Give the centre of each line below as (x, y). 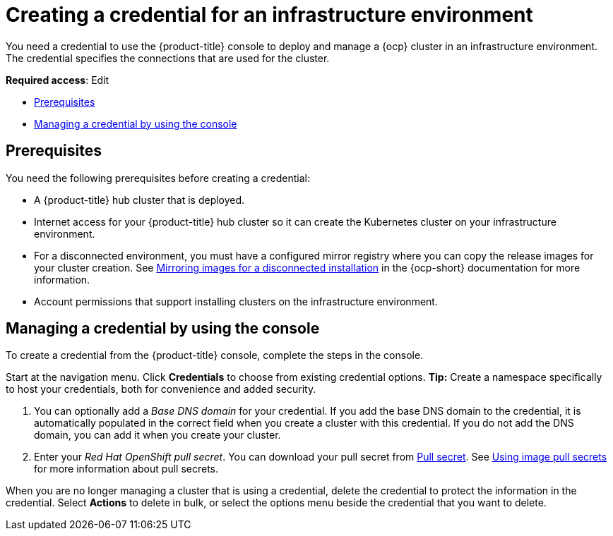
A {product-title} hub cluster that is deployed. (139, 200)
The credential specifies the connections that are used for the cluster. (168, 58)
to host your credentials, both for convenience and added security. (161, 389)
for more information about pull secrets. (126, 469)
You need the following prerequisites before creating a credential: (158, 178)
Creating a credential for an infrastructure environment (269, 15)
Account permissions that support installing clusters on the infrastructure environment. (236, 301)
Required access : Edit (58, 80)
